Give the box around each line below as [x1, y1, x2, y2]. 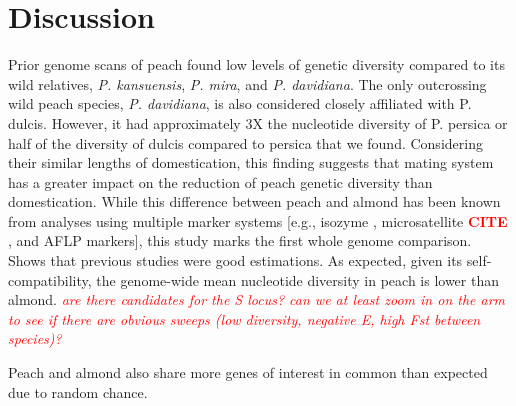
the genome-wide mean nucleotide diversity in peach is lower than [96, 269, 499, 290]
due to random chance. [8, 381, 148, 402]
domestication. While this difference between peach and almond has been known [8, 191, 501, 212]
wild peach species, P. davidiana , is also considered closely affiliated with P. [8, 93, 472, 114]
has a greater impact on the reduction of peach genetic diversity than [8, 171, 433, 192]
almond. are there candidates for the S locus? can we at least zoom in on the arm [8, 289, 506, 310]
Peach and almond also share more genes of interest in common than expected [8, 362, 488, 383]
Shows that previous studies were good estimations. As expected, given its [8, 250, 463, 271]
